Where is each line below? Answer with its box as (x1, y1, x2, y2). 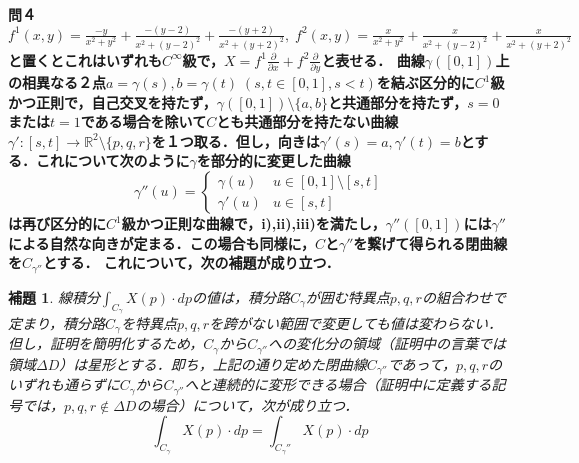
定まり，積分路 (8, 312, 106, 333)
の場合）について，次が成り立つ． (136, 394, 359, 415)
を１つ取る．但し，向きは (151, 130, 320, 151)
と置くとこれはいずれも (8, 49, 162, 70)
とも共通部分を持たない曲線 (216, 111, 399, 132)
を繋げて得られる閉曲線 (353, 232, 508, 253)
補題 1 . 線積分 (8, 286, 100, 307)
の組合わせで (421, 286, 506, 307)
